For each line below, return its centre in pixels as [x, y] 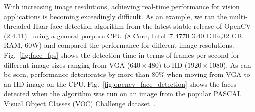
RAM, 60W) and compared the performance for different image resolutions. [119, 45]
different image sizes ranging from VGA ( [67, 64]
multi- [238, 16]
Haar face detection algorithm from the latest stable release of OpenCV [142, 26]
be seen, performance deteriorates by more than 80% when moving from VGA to [127, 74]
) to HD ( [173, 64]
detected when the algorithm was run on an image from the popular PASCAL [123, 93]
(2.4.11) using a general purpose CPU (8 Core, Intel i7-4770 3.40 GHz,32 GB [123, 35]
